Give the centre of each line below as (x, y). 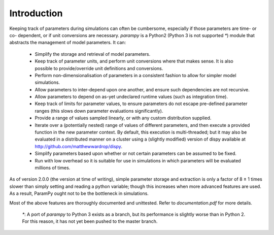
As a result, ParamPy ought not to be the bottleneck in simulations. (79, 193)
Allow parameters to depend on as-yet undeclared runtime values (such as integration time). (131, 97)
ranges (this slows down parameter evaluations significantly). (99, 111)
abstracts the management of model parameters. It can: (68, 43)
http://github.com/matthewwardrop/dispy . (79, 146)
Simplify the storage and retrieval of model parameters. (93, 54)
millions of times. (53, 167)
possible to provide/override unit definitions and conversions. (99, 68)
